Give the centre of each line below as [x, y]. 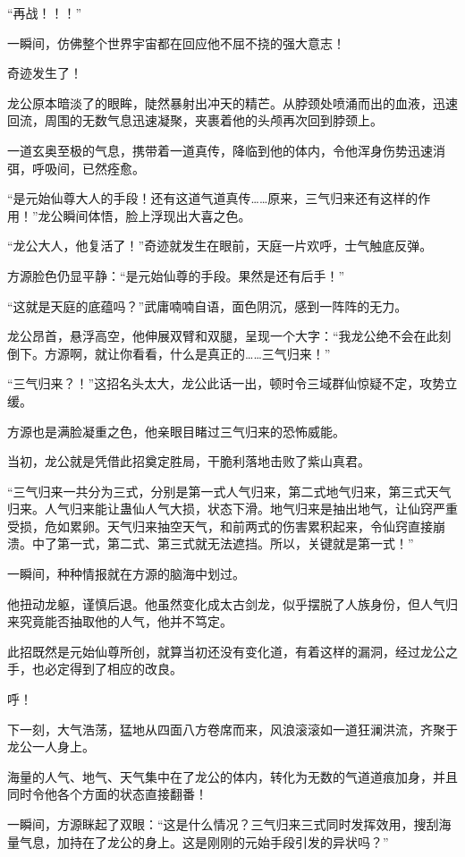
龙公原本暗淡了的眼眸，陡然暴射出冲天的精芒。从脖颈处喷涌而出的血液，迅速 [232, 102]
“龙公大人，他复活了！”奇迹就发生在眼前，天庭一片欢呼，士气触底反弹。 [220, 246]
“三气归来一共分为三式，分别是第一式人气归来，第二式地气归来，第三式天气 [229, 491]
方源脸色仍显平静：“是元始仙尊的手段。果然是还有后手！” [176, 275]
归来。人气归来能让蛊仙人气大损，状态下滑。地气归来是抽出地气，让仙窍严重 [232, 509]
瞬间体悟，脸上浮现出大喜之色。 [157, 215]
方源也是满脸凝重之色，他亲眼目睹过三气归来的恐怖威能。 [176, 431]
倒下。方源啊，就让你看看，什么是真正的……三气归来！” [169, 353]
